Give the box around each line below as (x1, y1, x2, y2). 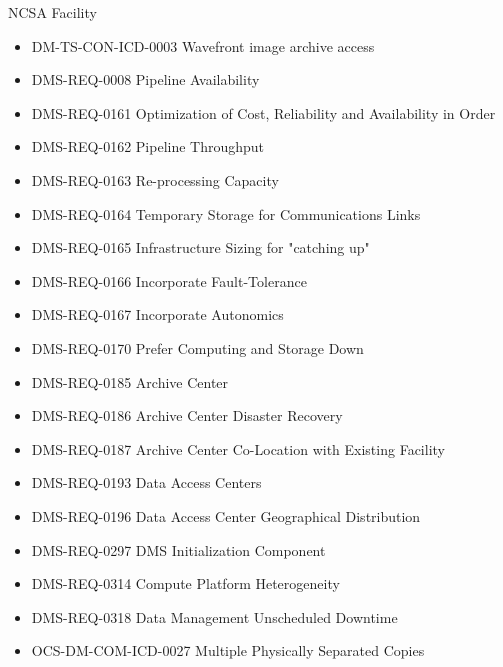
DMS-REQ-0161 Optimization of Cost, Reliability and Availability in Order (31, 102, 496, 123)
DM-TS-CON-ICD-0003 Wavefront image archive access (31, 35, 375, 56)
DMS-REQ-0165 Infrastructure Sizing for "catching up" (31, 237, 370, 258)
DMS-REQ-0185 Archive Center (31, 371, 229, 392)
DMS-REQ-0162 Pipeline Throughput (31, 136, 265, 157)
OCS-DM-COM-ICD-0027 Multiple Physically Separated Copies (31, 640, 425, 661)
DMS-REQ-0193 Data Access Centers (31, 472, 262, 493)
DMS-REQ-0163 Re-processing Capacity (31, 169, 279, 190)
